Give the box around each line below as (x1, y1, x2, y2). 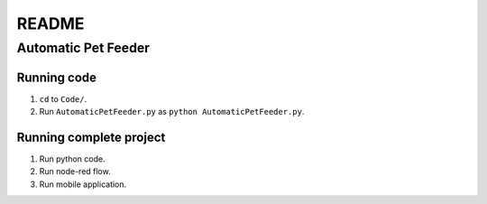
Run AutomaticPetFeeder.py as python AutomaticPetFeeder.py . (39, 107, 305, 117)
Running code (16, 70, 97, 85)
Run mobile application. (39, 179, 127, 190)
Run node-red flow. (39, 166, 112, 177)
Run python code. (39, 153, 106, 164)
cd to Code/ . (39, 93, 87, 104)
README (16, 14, 85, 33)
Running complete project (16, 129, 166, 144)
